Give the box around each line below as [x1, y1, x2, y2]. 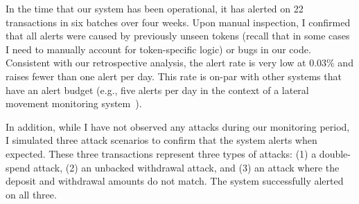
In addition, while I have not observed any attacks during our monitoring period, [6, 119, 350, 133]
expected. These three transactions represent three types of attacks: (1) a [6, 146, 317, 160]
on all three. [6, 187, 57, 201]
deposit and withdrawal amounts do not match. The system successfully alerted [6, 174, 344, 188]
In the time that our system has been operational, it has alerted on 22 [6, 1, 304, 15]
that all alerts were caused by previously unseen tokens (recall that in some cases [6, 28, 350, 43]
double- [319, 146, 351, 160]
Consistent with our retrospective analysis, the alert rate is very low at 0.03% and [6, 55, 353, 70]
